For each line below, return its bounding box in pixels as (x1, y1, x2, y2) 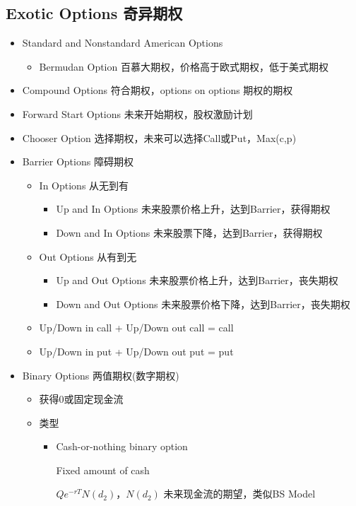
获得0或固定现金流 (39, 392, 124, 406)
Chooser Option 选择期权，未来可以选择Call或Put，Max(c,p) (22, 130, 297, 145)
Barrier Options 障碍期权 (22, 154, 133, 169)
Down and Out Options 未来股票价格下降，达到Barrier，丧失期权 (56, 296, 350, 311)
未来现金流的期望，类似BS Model (163, 486, 316, 501)
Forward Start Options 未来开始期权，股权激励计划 (22, 106, 253, 121)
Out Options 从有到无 (39, 249, 137, 264)
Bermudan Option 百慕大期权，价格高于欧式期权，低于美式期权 (39, 59, 328, 73)
